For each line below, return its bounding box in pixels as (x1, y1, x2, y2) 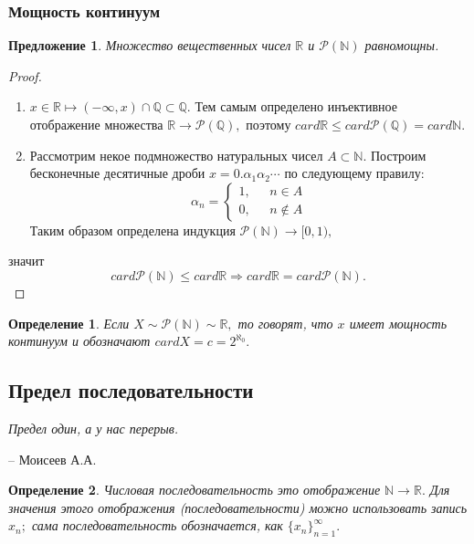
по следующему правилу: (284, 163, 425, 183)
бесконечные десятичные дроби (29, 163, 205, 183)
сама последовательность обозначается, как (31, 516, 283, 535)
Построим (370, 145, 427, 164)
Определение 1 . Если (8, 313, 130, 332)
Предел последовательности (8, 376, 254, 404)
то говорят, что (237, 313, 333, 332)
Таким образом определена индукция (29, 220, 236, 239)
